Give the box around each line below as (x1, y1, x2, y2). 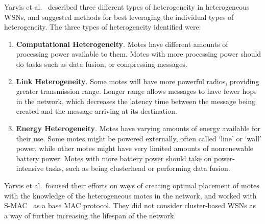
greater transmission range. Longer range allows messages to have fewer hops (16, 86, 257, 96)
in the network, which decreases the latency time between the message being (16, 95, 255, 106)
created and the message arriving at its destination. (16, 106, 177, 116)
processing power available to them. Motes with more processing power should (16, 48, 261, 59)
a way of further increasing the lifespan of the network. (4, 210, 176, 220)
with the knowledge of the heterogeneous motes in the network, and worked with (4, 190, 257, 201)
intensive (16, 163, 44, 173)
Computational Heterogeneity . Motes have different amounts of (16, 38, 228, 49)
